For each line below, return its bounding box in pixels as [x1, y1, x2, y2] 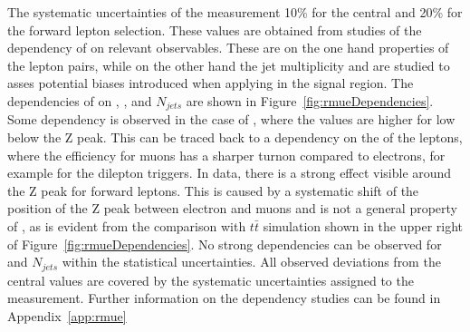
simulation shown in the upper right [263, 216, 464, 235]
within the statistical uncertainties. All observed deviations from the [62, 252, 441, 271]
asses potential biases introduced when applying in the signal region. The [7, 73, 414, 93]
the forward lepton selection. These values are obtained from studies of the [7, 20, 422, 39]
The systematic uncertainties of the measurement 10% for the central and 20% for [7, 3, 463, 21]
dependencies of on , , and [7, 91, 152, 110]
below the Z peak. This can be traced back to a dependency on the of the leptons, [7, 128, 463, 147]
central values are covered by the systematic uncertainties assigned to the [7, 270, 414, 289]
